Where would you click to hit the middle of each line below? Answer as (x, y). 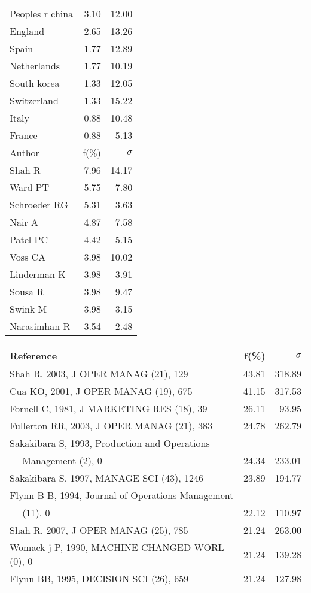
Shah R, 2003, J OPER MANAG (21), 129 (99, 373)
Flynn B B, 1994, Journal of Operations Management (122, 495)
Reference (33, 356)
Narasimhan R (40, 326)
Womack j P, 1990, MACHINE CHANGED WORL (117, 547)
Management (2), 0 (62, 460)
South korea (35, 83)
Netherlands (35, 66)
